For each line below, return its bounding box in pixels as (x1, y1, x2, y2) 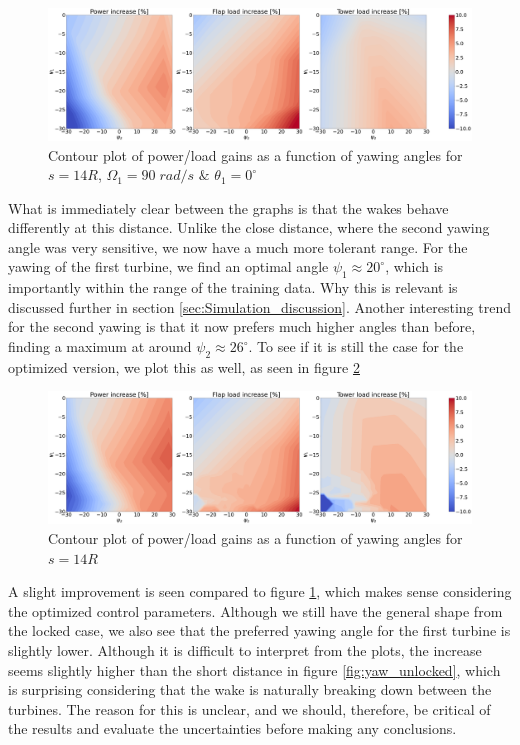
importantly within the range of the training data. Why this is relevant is (8, 277, 458, 298)
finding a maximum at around (8, 336, 192, 357)
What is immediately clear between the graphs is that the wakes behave (8, 197, 449, 218)
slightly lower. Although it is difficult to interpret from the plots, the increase (8, 639, 482, 660)
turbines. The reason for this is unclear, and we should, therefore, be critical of (8, 698, 491, 719)
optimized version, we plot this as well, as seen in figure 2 (8, 356, 360, 377)
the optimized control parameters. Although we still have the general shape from (8, 600, 503, 621)
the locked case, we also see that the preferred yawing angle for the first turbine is (8, 620, 511, 641)
